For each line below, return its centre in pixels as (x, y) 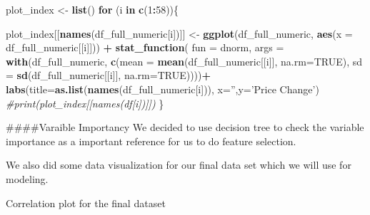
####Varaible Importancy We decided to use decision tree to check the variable (185, 127)
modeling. (27, 178)
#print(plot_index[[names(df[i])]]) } (85, 103)
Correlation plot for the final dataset (86, 203)
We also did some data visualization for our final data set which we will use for (179, 165)
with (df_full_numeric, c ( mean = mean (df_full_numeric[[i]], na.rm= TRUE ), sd (184, 61)
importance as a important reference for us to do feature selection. (151, 141)
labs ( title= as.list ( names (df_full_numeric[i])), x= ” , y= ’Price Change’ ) (162, 89)
